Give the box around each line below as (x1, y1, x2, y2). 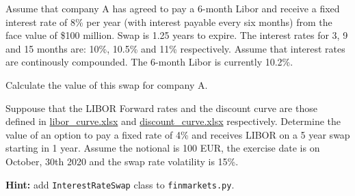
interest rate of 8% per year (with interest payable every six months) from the (5, 14, 332, 29)
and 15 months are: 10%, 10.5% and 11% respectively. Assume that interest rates (5, 41, 345, 55)
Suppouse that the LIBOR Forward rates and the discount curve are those (5, 100, 317, 115)
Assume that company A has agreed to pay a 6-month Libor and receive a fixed (5, 1, 340, 15)
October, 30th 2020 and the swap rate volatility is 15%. (5, 154, 239, 168)
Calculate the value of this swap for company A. (5, 77, 208, 92)
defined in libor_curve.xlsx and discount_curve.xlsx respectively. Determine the (5, 114, 341, 128)
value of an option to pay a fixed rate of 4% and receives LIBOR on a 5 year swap (5, 127, 350, 141)
